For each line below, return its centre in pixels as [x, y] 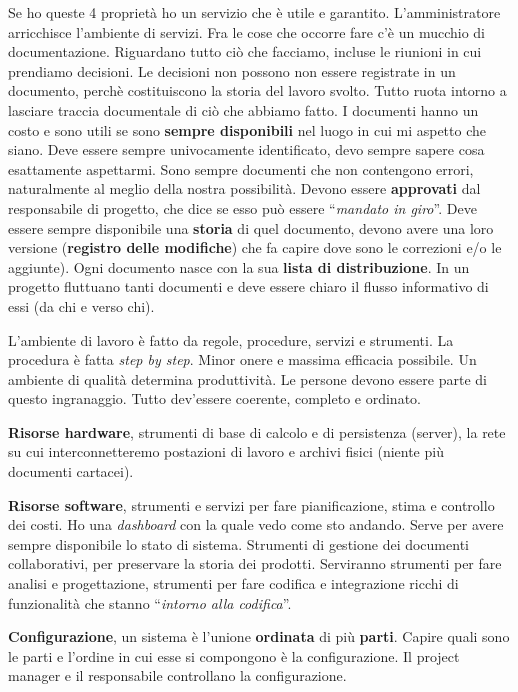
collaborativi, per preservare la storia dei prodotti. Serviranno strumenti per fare [255, 563]
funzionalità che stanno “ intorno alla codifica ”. [150, 602]
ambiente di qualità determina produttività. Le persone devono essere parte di [247, 378]
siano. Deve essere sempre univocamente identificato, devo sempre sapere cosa [246, 149]
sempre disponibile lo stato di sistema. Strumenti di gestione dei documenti [238, 543]
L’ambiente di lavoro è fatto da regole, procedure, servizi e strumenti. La [231, 339]
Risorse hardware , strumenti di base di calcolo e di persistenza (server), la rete [257, 431]
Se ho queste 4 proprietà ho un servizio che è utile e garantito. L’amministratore [254, 12]
